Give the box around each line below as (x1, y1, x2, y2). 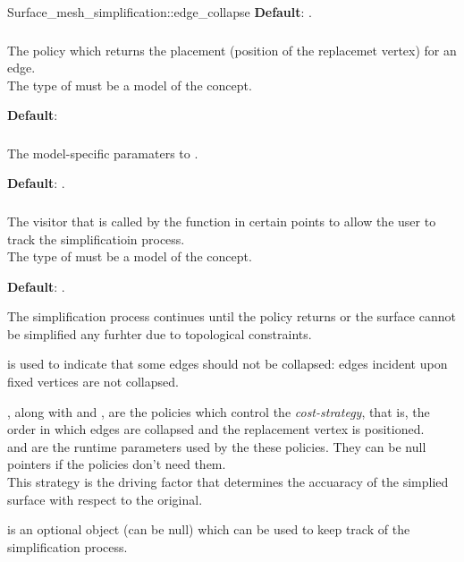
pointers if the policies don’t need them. (7, 455, 226, 473)
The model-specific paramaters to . (7, 143, 198, 162)
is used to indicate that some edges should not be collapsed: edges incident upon (7, 354, 448, 373)
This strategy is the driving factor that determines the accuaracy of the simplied (7, 473, 449, 491)
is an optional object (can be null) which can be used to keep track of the (7, 520, 410, 539)
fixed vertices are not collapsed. (7, 372, 179, 391)
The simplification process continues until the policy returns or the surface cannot (7, 307, 456, 326)
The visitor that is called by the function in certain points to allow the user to (7, 211, 436, 230)
